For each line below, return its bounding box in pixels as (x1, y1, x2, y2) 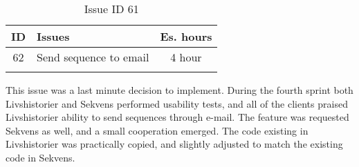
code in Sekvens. (6, 150, 75, 164)
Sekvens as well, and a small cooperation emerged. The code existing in (6, 123, 309, 137)
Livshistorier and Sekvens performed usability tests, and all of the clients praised (6, 96, 348, 110)
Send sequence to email (37, 49, 149, 65)
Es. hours (160, 28, 212, 44)
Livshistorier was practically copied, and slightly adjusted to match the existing (6, 137, 343, 151)
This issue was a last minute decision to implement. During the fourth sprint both (6, 83, 353, 97)
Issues (37, 28, 70, 44)
